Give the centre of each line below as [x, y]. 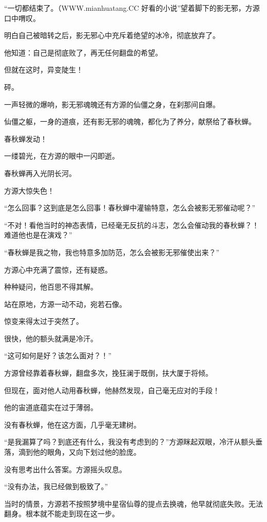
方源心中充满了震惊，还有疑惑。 [58, 269]
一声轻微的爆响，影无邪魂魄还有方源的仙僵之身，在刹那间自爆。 [112, 104]
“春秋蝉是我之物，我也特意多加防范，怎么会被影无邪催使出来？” [112, 252]
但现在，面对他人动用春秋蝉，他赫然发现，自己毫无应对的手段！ [112, 390]
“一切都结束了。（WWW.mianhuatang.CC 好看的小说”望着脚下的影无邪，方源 [132, 8]
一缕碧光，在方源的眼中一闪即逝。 [62, 156]
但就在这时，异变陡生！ [44, 70]
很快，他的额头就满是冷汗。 [51, 338]
